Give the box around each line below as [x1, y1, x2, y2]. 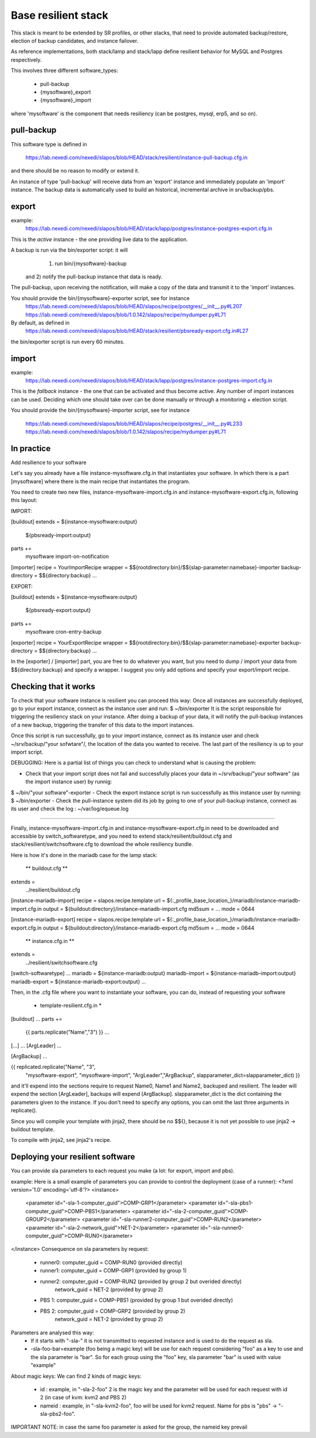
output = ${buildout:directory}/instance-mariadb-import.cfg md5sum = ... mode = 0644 [43, 905, 255, 912]
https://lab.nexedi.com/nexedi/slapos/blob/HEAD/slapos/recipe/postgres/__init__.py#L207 [25, 303, 242, 310]
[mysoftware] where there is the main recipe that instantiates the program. [11, 477, 190, 485]
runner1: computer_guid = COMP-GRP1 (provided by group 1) [40, 1267, 187, 1274]
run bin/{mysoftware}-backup [54, 260, 127, 267]
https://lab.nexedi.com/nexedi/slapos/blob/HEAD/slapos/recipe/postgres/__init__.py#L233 [25, 420, 243, 427]
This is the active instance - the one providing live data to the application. [11, 236, 188, 243]
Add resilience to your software [11, 459, 87, 466]
